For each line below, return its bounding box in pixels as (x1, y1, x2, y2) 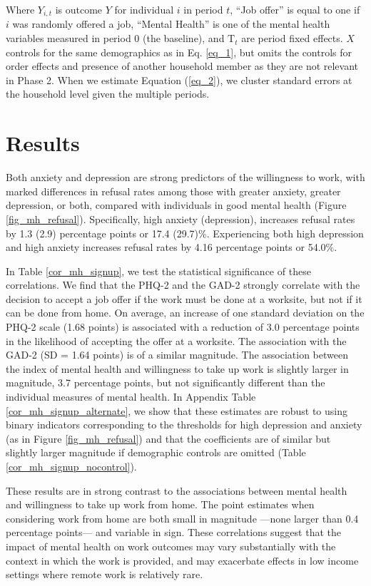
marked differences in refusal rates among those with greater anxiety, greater (6, 183, 341, 198)
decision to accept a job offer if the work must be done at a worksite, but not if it (6, 291, 362, 306)
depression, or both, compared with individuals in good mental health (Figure (6, 197, 347, 212)
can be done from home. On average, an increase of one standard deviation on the (6, 305, 365, 320)
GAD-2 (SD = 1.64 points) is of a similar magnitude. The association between (6, 347, 349, 362)
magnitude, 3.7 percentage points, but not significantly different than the (6, 375, 325, 390)
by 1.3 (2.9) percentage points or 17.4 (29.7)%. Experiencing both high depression (6, 225, 364, 240)
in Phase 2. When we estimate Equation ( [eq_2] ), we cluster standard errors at (6, 72, 352, 87)
